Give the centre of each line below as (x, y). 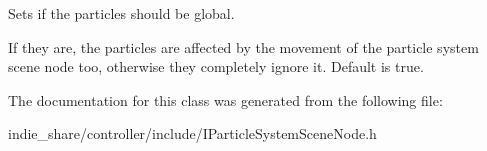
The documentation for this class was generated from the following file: (225, 99)
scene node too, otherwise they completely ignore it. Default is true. (216, 66)
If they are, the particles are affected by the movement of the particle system (243, 46)
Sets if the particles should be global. (121, 13)
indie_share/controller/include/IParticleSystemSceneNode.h (192, 133)
